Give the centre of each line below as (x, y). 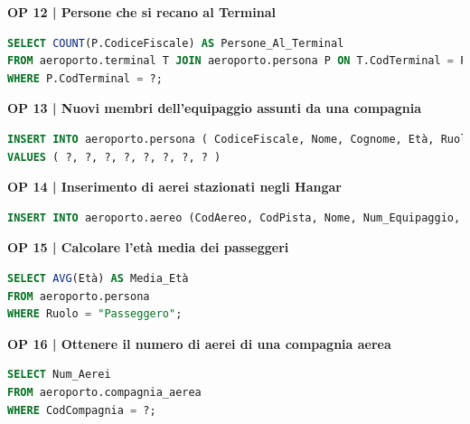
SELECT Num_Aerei (59, 375)
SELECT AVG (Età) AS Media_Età (98, 278)
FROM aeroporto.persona (79, 296)
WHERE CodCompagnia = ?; (82, 410)
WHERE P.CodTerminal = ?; (85, 78)
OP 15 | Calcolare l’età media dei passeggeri (148, 247)
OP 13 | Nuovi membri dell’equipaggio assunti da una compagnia (215, 108)
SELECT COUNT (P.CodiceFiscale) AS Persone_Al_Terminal (176, 43)
